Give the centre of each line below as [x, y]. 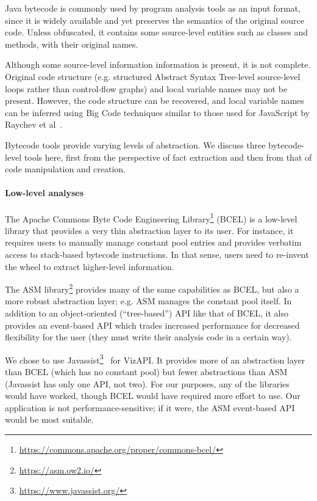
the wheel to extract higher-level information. [90, 266]
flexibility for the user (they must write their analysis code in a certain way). [148, 337]
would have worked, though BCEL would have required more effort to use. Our [153, 396]
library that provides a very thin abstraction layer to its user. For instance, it [149, 230]
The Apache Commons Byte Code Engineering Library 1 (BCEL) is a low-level [151, 218]
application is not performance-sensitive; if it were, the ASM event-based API [150, 407]
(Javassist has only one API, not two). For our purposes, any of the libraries [147, 383]
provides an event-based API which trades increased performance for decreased [152, 325]
